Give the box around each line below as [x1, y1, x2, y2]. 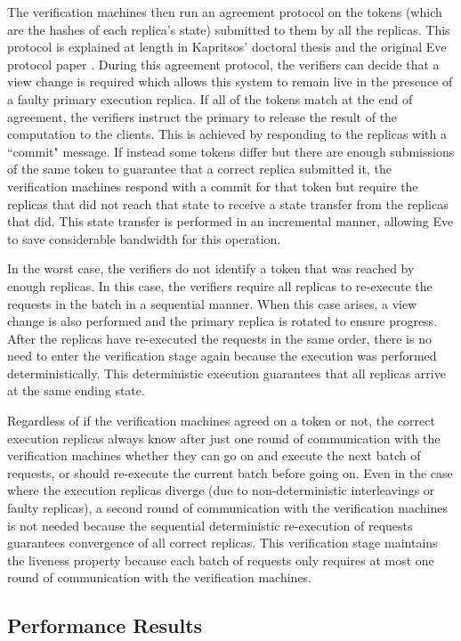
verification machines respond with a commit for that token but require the [7, 176, 418, 195]
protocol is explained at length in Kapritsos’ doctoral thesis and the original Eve [7, 37, 447, 56]
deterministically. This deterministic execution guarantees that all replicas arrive [7, 363, 446, 382]
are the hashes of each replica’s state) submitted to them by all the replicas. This [7, 20, 450, 38]
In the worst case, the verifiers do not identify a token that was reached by [7, 259, 415, 278]
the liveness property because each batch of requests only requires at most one [7, 550, 434, 569]
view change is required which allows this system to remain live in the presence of [7, 72, 453, 91]
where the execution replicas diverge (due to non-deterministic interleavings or [7, 481, 435, 499]
